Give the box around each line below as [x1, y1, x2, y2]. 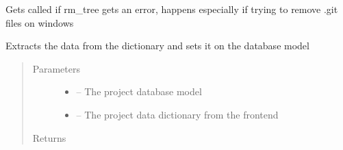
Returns [32, 130, 66, 145]
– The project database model [76, 84, 202, 99]
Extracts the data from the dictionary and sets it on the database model [5, 38, 309, 53]
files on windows [5, 15, 74, 29]
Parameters [32, 61, 80, 75]
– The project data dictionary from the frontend [76, 107, 279, 121]
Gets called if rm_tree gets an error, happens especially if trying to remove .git [5, 2, 338, 16]
